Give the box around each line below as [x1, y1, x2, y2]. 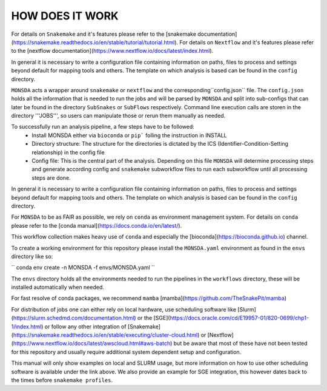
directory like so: [11, 253, 53, 260]
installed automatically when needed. [11, 284, 104, 291]
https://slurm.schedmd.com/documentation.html [13, 314, 134, 322]
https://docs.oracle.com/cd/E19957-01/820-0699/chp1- [170, 314, 309, 322]
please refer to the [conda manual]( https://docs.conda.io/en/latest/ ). [11, 222, 182, 229]
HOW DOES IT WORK [11, 9, 119, 22]
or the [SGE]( [137, 314, 170, 322]
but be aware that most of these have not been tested [173, 340, 308, 347]
